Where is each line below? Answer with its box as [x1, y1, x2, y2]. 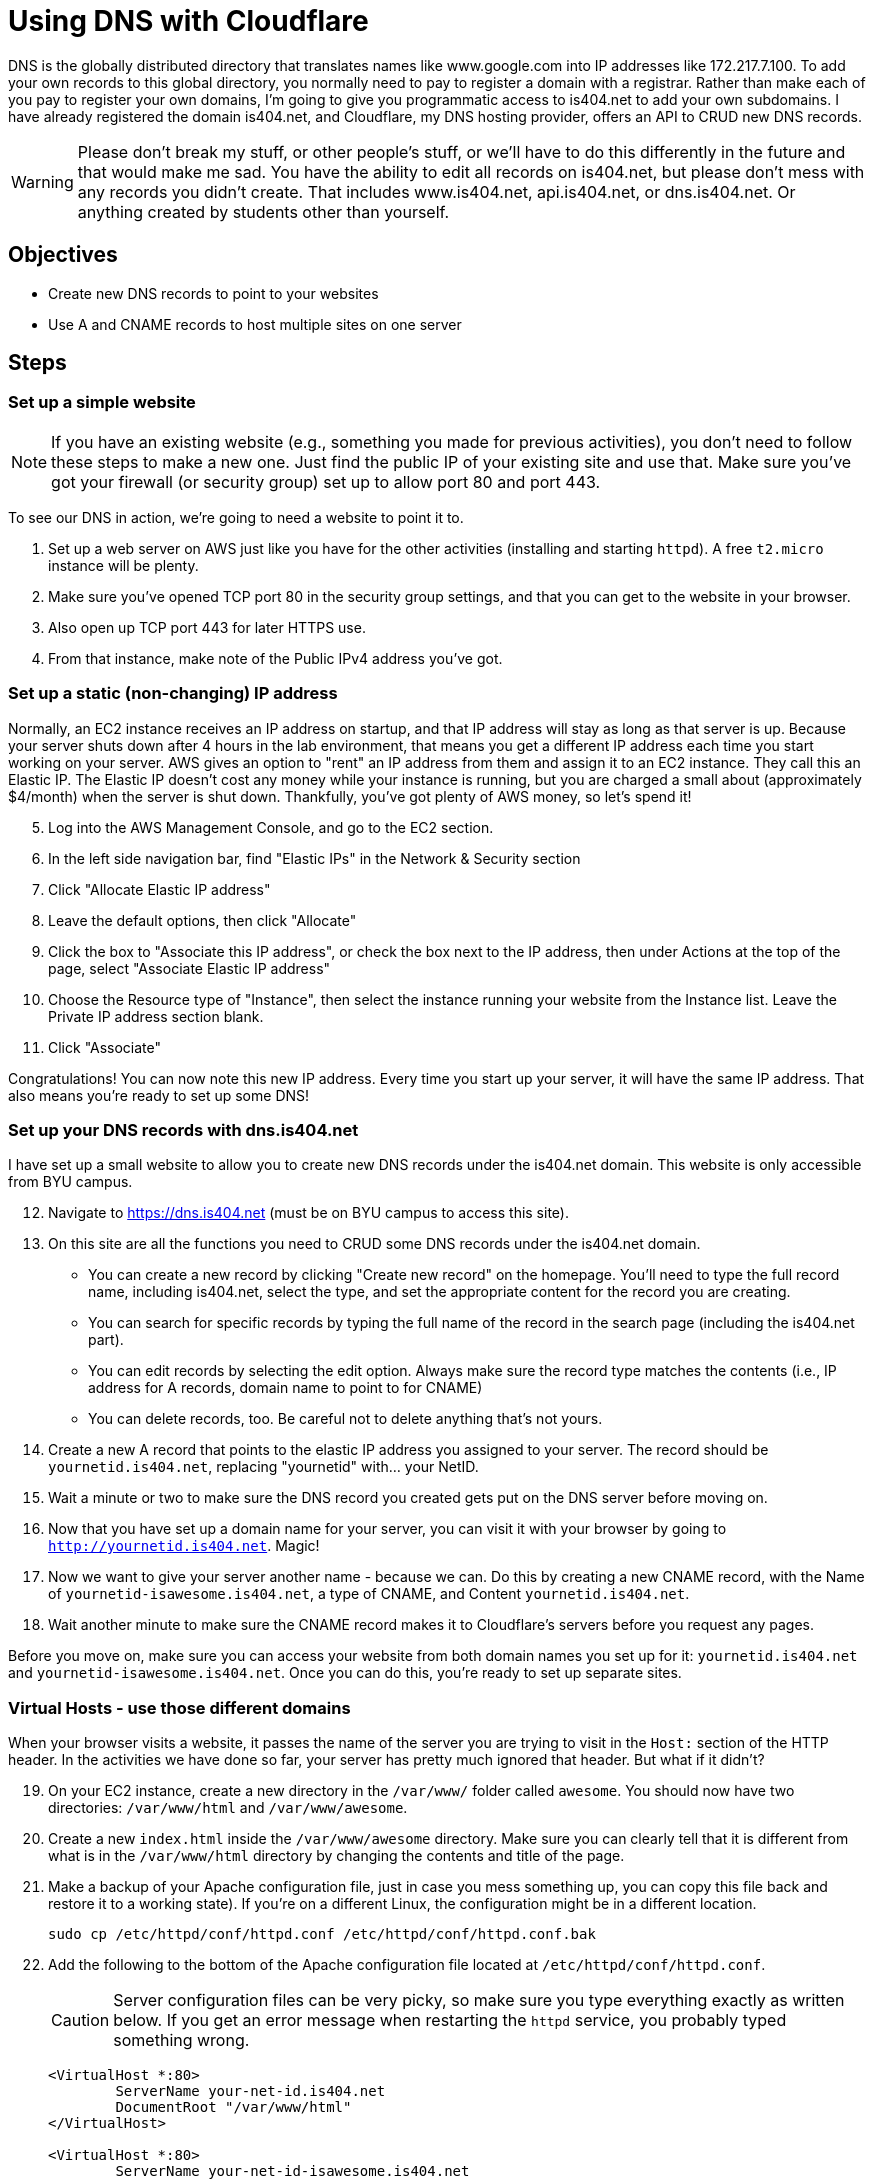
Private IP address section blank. [48, 1007, 264, 1025]
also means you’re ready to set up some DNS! [8, 1086, 310, 1104]
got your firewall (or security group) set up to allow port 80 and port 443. [51, 471, 601, 492]
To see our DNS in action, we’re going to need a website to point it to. [8, 508, 464, 526]
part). [88, 1331, 124, 1349]
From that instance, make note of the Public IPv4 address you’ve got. [48, 649, 503, 667]
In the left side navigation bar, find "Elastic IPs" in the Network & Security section [48, 849, 581, 867]
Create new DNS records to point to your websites [48, 284, 379, 302]
